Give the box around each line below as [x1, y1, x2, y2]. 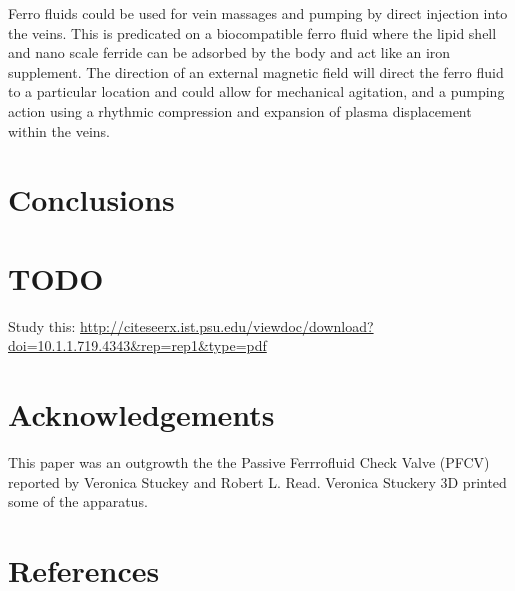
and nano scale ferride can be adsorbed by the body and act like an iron [8, 42, 451, 63]
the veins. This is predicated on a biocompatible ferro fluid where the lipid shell [8, 22, 497, 43]
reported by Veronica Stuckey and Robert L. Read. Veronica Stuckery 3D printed [8, 471, 507, 492]
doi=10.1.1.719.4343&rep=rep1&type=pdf [8, 335, 267, 356]
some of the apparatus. [8, 491, 148, 512]
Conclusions [8, 179, 175, 220]
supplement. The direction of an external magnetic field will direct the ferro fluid [8, 61, 504, 82]
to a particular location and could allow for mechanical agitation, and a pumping [8, 81, 505, 102]
